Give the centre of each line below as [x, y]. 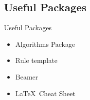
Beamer [27, 76]
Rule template [36, 60]
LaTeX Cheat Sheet [45, 93]
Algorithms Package [45, 44]
